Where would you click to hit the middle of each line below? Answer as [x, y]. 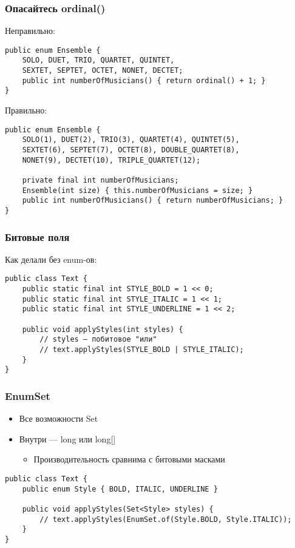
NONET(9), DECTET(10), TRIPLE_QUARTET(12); [111, 160]
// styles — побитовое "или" [98, 340]
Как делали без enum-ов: [51, 259]
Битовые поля [37, 236]
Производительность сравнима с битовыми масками [129, 459]
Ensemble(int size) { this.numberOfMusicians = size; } [137, 190]
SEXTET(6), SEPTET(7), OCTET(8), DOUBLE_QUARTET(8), [131, 150]
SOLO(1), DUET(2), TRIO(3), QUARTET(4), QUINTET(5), [131, 140]
